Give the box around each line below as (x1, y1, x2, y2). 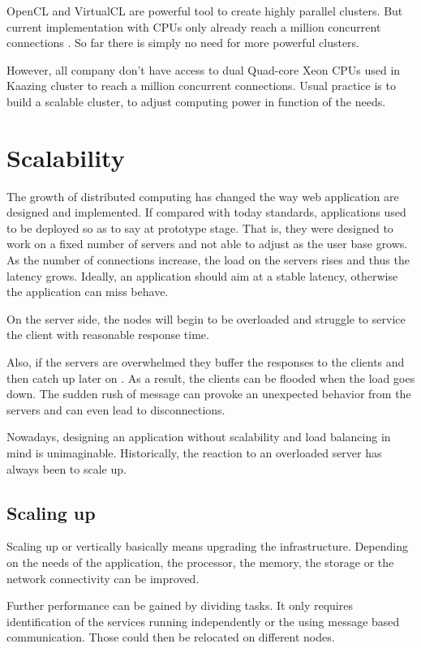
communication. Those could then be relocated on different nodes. (6, 629, 335, 646)
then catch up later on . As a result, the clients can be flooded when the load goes (6, 369, 415, 386)
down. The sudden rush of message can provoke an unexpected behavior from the (6, 385, 411, 402)
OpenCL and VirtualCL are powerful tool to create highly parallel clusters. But (6, 2, 403, 19)
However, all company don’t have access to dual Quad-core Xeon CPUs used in (6, 61, 401, 78)
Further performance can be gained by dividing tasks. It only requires (6, 597, 353, 614)
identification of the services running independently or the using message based (6, 612, 400, 629)
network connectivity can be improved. (6, 569, 200, 586)
